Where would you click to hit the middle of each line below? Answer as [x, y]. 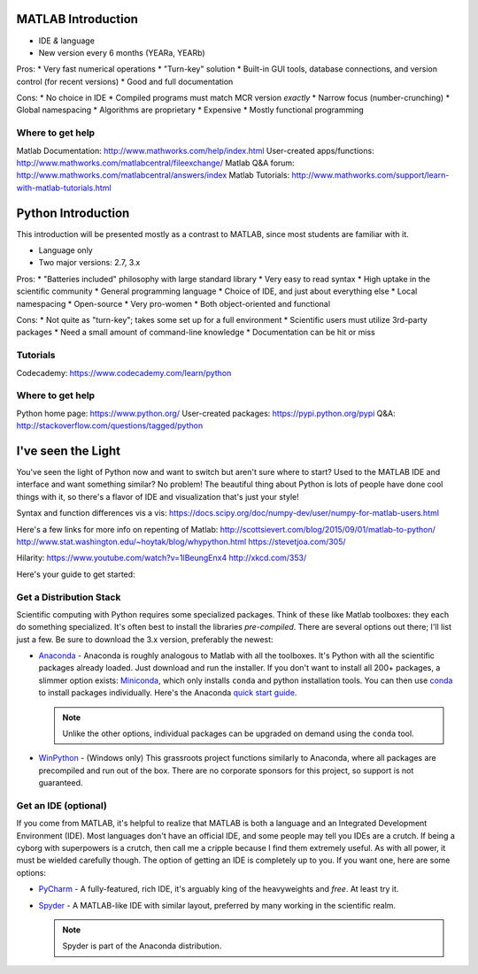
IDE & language [66, 41]
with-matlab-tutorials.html [64, 188]
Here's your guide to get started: [76, 574]
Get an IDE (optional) [62, 805]
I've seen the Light [69, 451]
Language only [66, 250]
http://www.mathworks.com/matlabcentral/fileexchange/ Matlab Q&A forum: [156, 163]
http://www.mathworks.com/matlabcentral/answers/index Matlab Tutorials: [153, 175]
